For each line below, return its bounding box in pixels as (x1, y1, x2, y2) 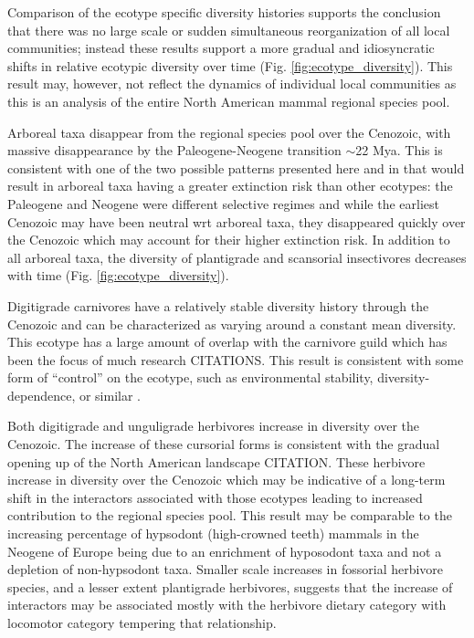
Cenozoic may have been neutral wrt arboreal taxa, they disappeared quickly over (7, 212, 466, 231)
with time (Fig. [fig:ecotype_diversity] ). (7, 266, 229, 285)
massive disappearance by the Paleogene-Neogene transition (7, 141, 342, 160)
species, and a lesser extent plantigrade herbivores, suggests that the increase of (7, 577, 453, 596)
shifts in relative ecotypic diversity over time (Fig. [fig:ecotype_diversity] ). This (7, 56, 453, 75)
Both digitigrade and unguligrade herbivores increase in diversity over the (7, 416, 420, 435)
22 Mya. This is (355, 141, 443, 160)
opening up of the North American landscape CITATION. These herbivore (7, 452, 426, 471)
